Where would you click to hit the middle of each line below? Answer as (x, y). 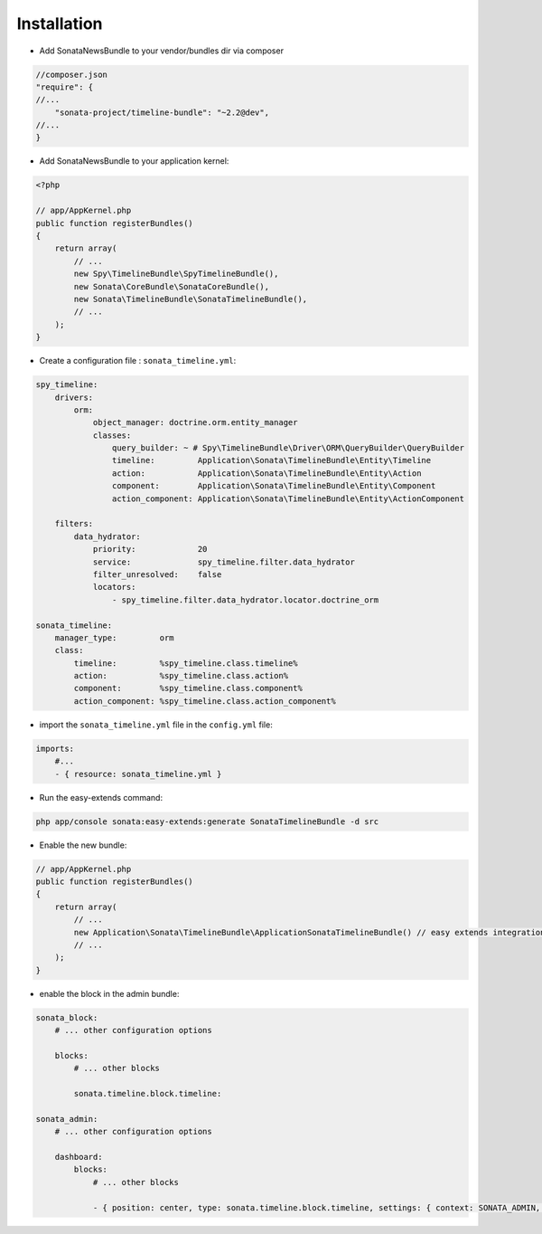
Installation (60, 24)
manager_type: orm (115, 637)
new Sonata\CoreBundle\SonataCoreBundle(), (172, 286)
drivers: (74, 397)
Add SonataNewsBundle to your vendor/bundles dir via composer (162, 51)
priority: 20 (150, 549)
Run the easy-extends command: (101, 797)
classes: (112, 435)
